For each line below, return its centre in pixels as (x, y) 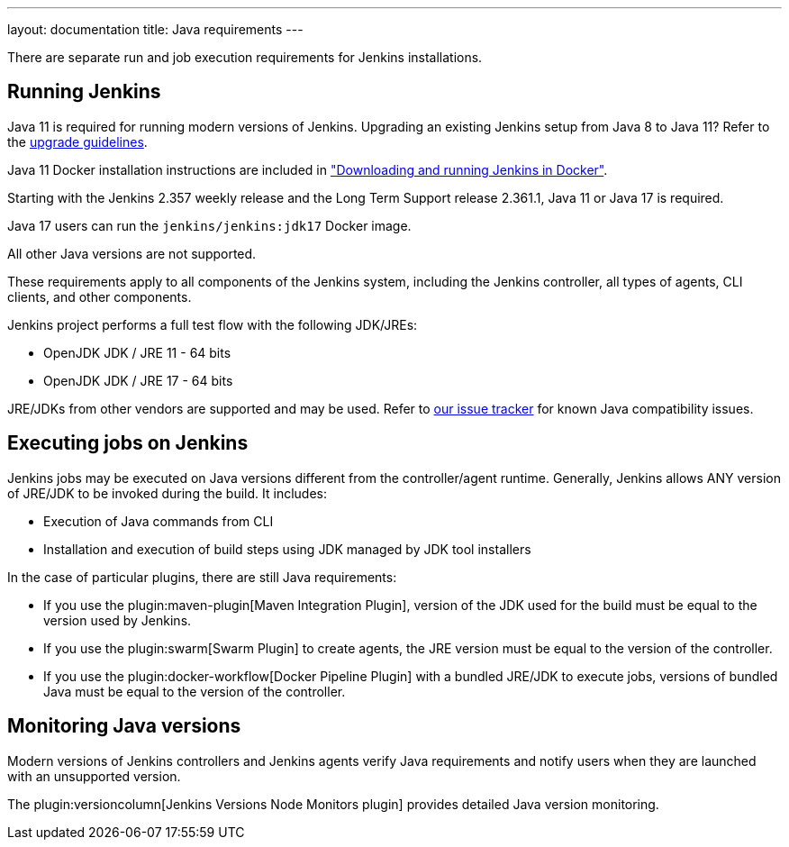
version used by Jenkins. (118, 620)
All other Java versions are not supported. (132, 253)
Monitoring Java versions (124, 726)
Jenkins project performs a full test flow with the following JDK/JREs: (213, 324)
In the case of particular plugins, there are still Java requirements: (202, 577)
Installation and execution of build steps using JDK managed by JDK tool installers (287, 549)
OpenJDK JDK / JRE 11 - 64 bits (137, 352)
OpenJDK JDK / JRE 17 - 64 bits (138, 380)
